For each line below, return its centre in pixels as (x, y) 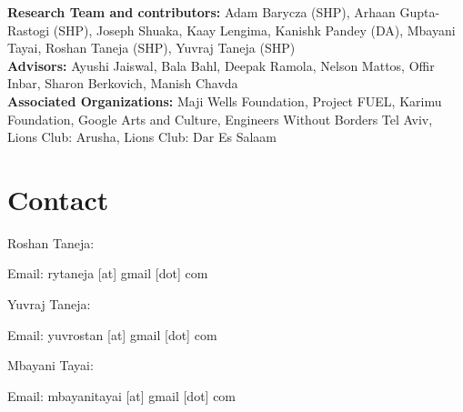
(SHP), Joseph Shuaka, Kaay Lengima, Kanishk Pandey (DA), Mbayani (254, 30)
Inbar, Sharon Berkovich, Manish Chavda (123, 83)
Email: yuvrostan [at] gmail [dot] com (112, 334)
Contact (58, 199)
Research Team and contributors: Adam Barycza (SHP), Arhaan (201, 12)
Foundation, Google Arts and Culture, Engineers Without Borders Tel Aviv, (220, 119)
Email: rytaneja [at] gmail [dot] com (108, 273)
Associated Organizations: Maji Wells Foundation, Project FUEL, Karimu (225, 100)
